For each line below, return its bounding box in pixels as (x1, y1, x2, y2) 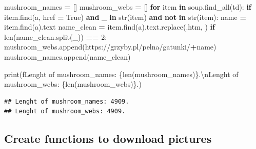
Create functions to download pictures (4, 131, 212, 146)
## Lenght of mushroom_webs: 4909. (4, 108, 126, 115)
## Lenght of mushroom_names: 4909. (4, 97, 129, 105)
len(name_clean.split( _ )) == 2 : (4, 31, 107, 42)
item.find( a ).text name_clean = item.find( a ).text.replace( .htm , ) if (4, 21, 215, 32)
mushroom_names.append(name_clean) (4, 51, 131, 62)
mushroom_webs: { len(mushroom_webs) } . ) (4, 79, 142, 89)
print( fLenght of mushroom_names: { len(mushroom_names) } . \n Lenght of (4, 68, 239, 79)
